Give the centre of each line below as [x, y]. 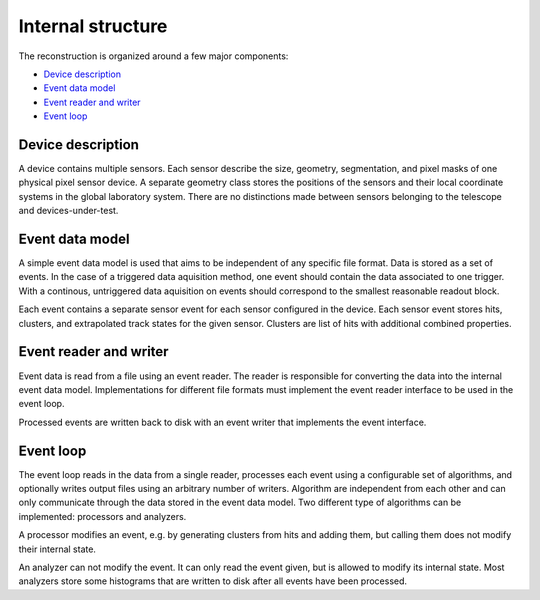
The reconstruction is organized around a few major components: [153, 56]
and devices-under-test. [68, 211]
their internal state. [57, 549]
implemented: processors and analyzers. [102, 516]
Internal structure [93, 26]
